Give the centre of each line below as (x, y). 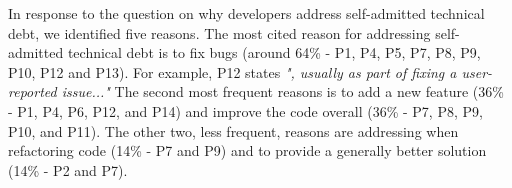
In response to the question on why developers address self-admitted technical (246, 13)
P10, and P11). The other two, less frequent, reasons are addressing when (233, 130)
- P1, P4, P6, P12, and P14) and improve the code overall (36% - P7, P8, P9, (245, 110)
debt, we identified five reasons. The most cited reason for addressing (219, 32)
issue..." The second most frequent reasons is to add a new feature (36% (282, 91)
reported (32, 91)
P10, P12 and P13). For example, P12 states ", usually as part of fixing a (232, 71)
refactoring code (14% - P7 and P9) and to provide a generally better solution (247, 150)
